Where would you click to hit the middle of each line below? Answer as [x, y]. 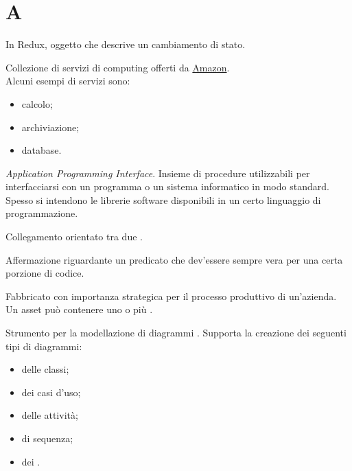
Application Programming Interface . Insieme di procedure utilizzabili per [158, 173]
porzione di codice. [45, 273]
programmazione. [42, 213]
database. [42, 150]
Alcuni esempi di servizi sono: [68, 81]
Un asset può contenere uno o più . [79, 309]
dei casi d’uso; [51, 392]
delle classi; [45, 369]
